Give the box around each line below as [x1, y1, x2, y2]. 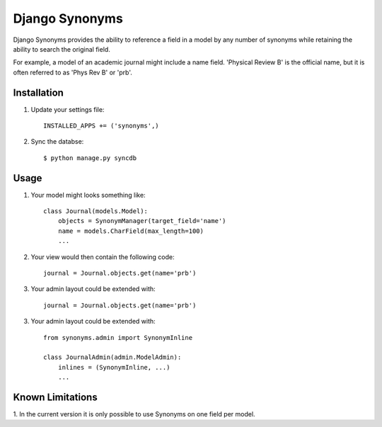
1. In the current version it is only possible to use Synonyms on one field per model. [13, 410, 255, 419]
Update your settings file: [30, 105, 105, 113]
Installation [13, 86, 64, 98]
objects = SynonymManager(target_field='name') [57, 217, 226, 225]
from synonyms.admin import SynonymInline [43, 334, 193, 341]
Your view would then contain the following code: [30, 252, 175, 261]
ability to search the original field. [13, 45, 111, 53]
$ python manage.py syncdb [43, 154, 137, 162]
